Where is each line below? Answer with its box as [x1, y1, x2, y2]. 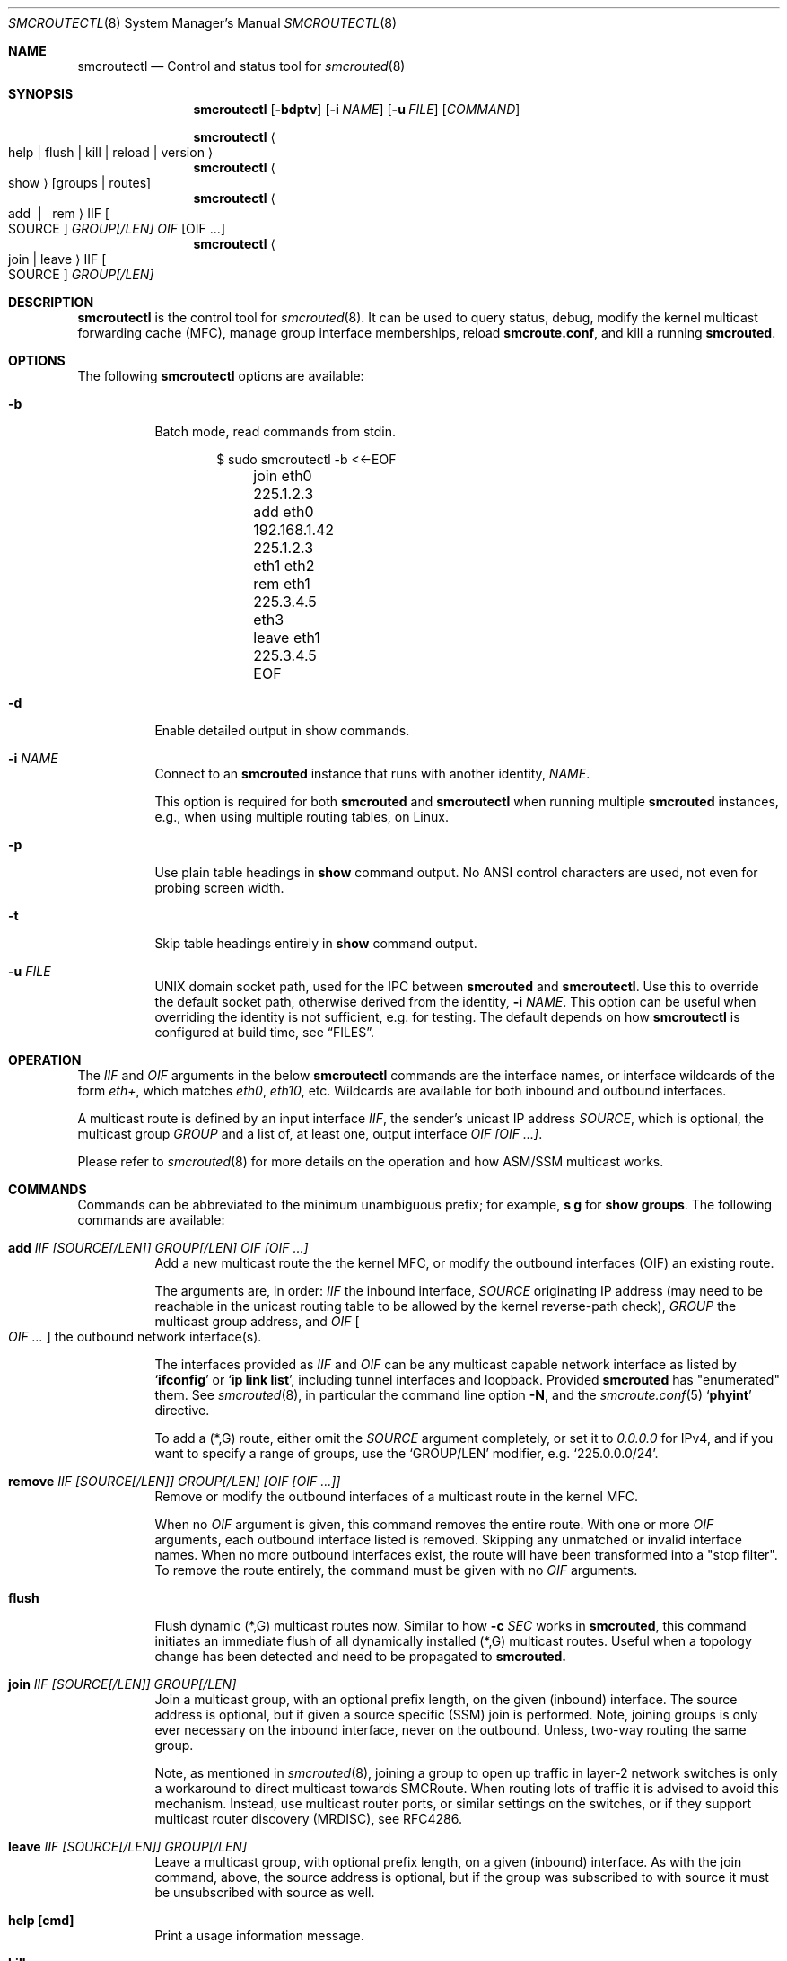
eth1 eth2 [253, 557, 315, 575]
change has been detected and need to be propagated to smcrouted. [154, 1649, 566, 1664]
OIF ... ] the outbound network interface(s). [8, 1329, 262, 1344]
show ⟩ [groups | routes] [8, 175, 152, 190]
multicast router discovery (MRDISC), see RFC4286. [154, 1811, 463, 1826]
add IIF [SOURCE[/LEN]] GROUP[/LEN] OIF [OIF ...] [8, 1240, 309, 1255]
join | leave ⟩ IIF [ [8, 251, 107, 267]
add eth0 [253, 503, 314, 521]
